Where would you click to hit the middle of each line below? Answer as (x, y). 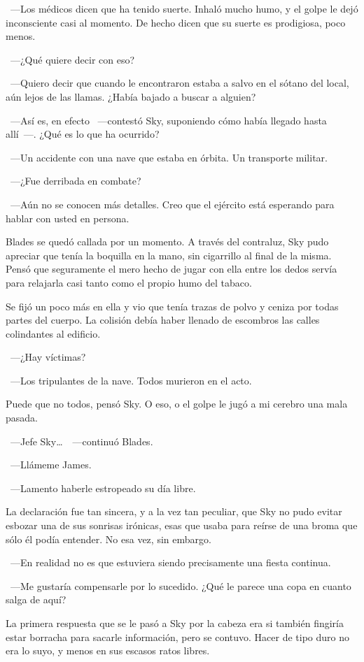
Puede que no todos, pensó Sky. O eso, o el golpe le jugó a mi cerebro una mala (177, 404)
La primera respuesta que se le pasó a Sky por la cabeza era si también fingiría (175, 623)
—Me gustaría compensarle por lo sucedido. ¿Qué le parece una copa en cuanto (181, 585)
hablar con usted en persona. (68, 218)
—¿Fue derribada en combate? (76, 181)
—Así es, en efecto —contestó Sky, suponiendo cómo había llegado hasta (168, 120)
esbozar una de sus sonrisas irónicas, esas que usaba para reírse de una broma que (182, 525)
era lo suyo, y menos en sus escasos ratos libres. (108, 650)
